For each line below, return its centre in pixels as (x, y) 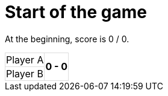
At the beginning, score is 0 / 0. (67, 39)
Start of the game (76, 12)
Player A (25, 59)
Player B (25, 73)
